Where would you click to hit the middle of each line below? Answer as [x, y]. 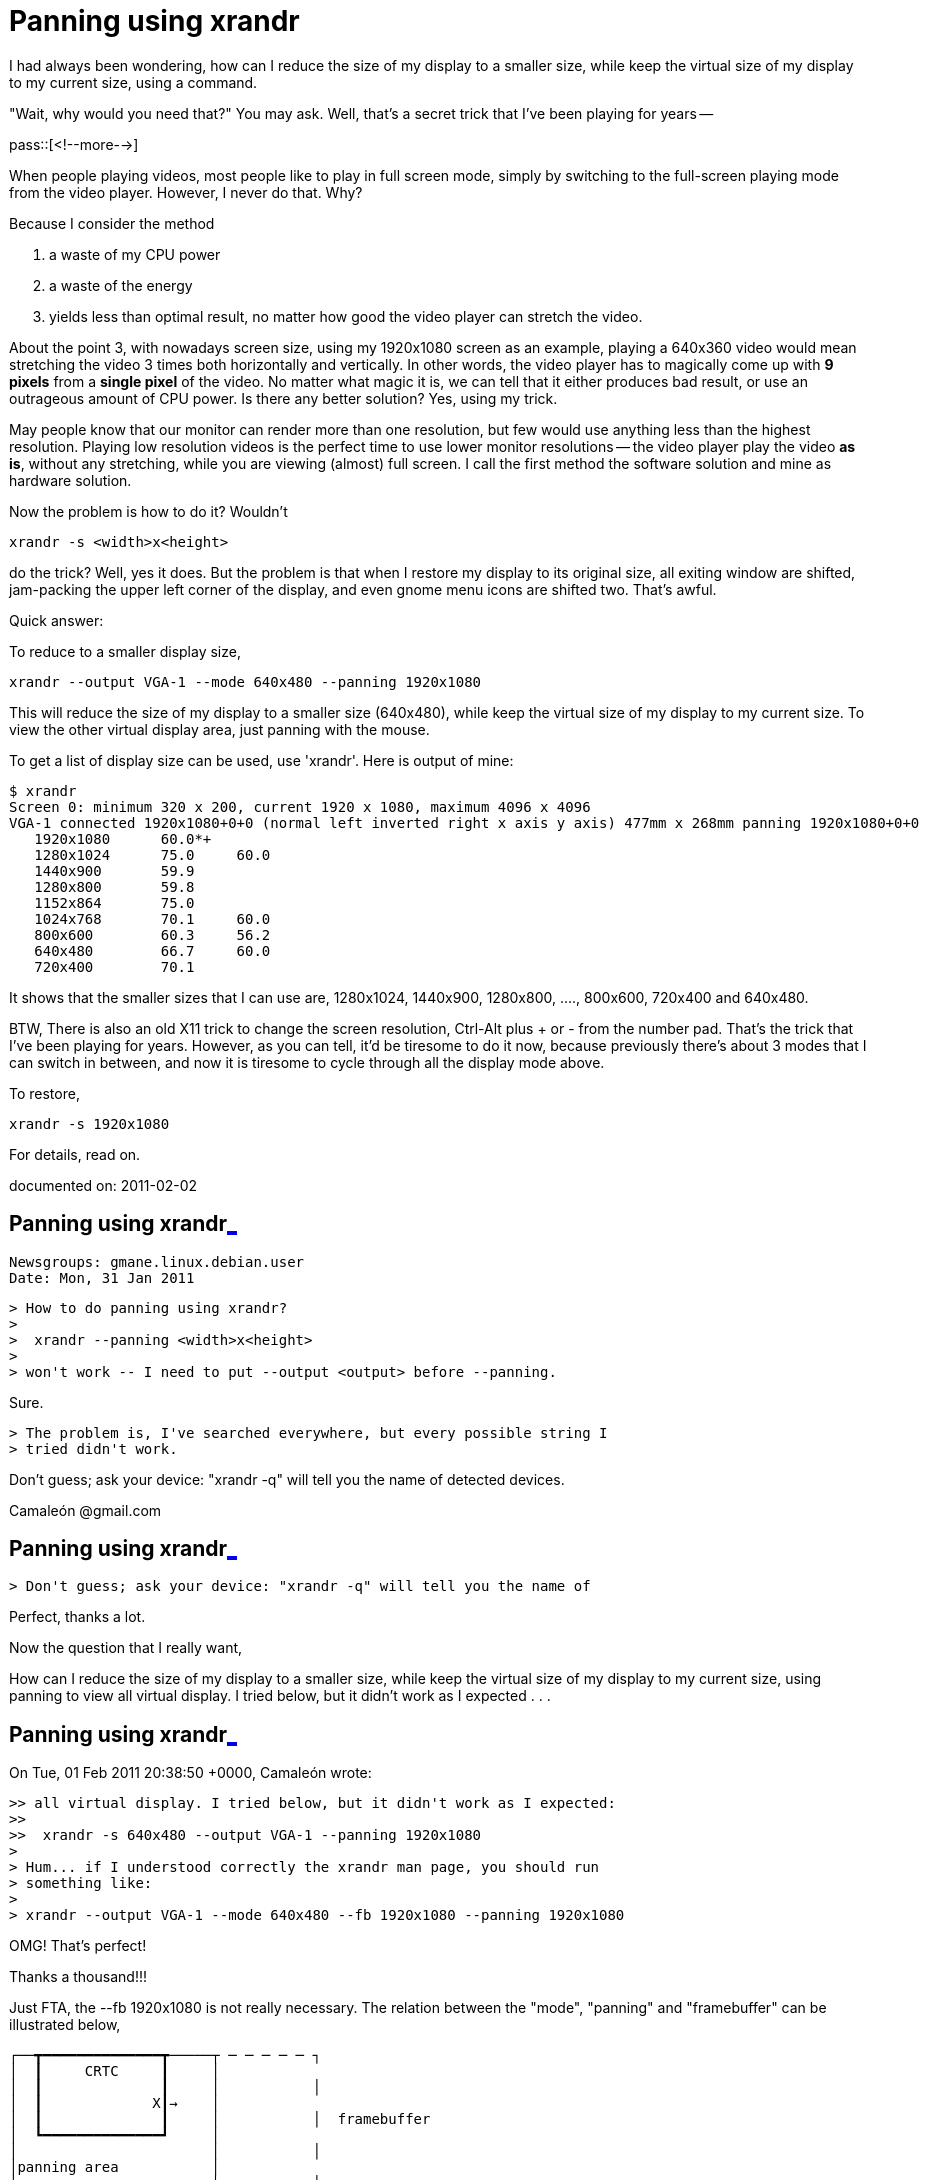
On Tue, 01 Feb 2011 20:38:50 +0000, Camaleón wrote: [190, 1773]
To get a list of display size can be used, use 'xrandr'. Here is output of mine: [261, 760]
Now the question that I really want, [126, 1648]
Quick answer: [56, 620]
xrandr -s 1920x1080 [89, 1123]
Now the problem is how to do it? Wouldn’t [148, 511]
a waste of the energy [121, 285]
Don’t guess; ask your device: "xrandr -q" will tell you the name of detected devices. [287, 1479]
